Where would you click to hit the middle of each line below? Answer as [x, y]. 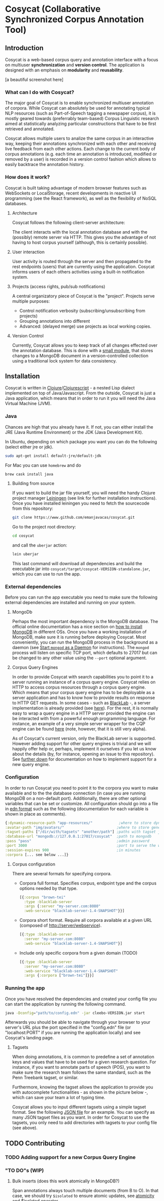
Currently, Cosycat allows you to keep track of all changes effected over [85, 345]
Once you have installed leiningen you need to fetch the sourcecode [81, 504]
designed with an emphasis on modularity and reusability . [64, 70]
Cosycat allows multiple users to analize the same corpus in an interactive [79, 139]
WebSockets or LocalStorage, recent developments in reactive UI [71, 193]
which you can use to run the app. [46, 574]
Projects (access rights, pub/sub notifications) [59, 286]
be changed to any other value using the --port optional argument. [80, 658]
